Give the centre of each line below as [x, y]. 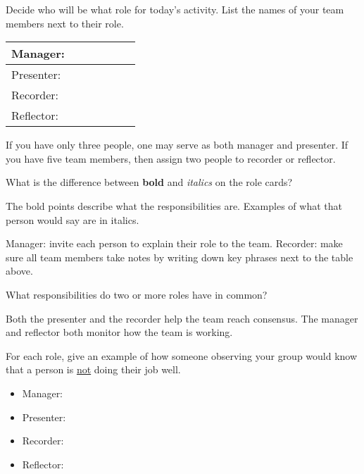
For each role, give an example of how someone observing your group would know [182, 355]
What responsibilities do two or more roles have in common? [137, 294]
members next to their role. [65, 23]
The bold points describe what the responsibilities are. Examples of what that [174, 205]
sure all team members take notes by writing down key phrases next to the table [180, 257]
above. [19, 271]
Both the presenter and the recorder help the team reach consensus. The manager [182, 318]
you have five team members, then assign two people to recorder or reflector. [171, 158]
